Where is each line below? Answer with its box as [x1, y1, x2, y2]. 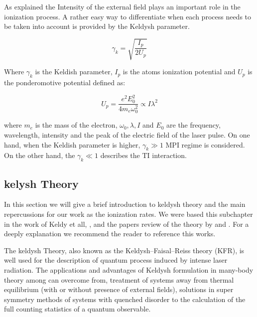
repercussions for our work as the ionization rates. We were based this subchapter [4, 208, 253, 219]
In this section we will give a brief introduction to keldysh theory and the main [4, 199, 246, 209]
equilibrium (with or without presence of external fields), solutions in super [4, 284, 234, 295]
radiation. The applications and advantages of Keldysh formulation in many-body [4, 264, 254, 275]
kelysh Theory [4, 175, 79, 191]
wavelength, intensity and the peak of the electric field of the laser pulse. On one [4, 129, 250, 140]
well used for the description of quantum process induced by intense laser [4, 255, 228, 265]
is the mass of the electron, [35, 120, 118, 130]
